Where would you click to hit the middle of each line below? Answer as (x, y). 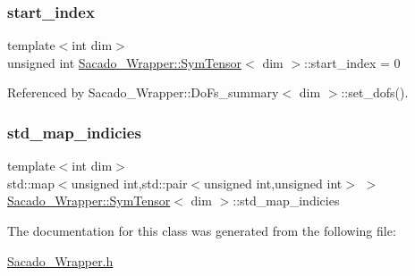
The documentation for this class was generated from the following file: (202, 230)
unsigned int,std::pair (129, 183)
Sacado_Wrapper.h (60, 260)
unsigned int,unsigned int (273, 183)
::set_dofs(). (375, 92)
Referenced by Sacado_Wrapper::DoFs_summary (143, 92)
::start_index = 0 (352, 62)
